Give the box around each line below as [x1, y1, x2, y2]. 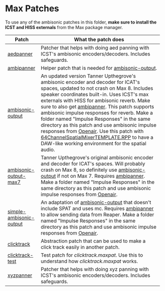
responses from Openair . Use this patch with [41, 128, 144, 134]
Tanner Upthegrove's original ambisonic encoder [41, 154, 154, 161]
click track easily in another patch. [41, 243, 120, 250]
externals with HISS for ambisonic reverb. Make [41, 97, 151, 104]
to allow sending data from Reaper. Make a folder [41, 211, 155, 218]
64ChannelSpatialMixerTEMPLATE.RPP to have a [41, 133, 154, 140]
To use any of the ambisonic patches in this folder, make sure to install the [5, 19, 157, 25]
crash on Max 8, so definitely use [41, 166, 117, 173]
